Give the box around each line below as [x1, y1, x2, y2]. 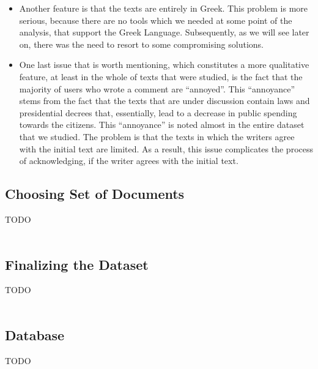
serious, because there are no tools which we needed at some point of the [19, 13, 292, 26]
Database [5, 325, 65, 344]
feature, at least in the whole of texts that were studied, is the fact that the [19, 70, 303, 83]
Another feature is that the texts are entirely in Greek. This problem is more [19, 2, 308, 14]
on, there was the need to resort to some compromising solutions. [19, 37, 264, 50]
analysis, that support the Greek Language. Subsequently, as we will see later [19, 26, 309, 39]
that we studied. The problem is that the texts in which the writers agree [19, 130, 295, 143]
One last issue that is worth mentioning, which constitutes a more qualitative [19, 58, 309, 71]
